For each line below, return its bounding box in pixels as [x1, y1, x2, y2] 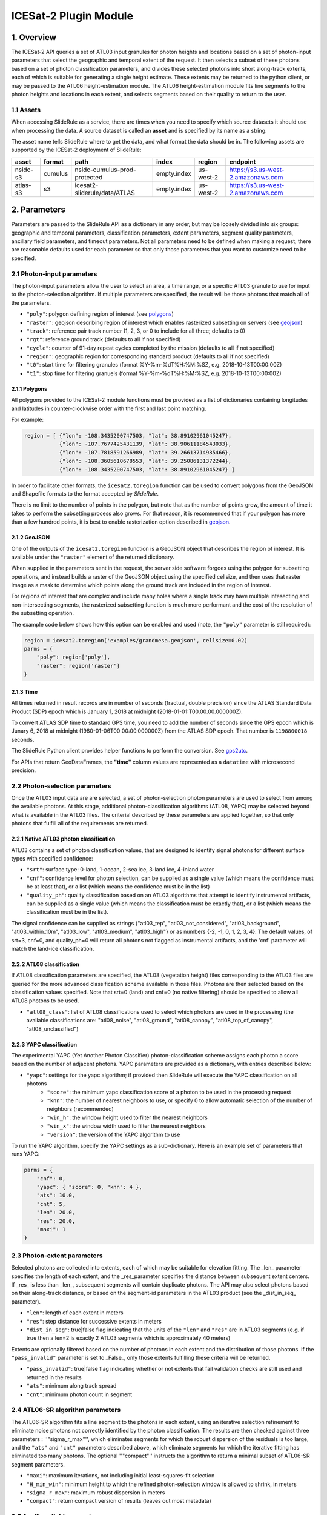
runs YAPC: [11, 1150, 40, 1157]
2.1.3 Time [11, 688, 38, 695]
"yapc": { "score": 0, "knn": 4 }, [36, 1184, 142, 1191]
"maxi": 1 [36, 1226, 66, 1233]
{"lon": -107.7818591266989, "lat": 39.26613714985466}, [59, 449, 232, 456]
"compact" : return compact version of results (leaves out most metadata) [26, 1497, 211, 1505]
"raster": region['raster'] [36, 662, 121, 669]
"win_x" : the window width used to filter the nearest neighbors [47, 1122, 206, 1130]
